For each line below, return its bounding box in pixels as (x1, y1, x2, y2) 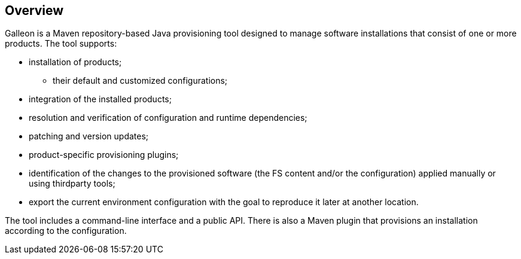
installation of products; (29, 57, 122, 68)
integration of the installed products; (29, 94, 172, 105)
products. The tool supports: (5, 38, 117, 49)
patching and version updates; (29, 131, 149, 142)
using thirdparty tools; (29, 178, 115, 189)
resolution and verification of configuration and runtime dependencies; (29, 112, 307, 123)
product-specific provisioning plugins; (29, 150, 179, 160)
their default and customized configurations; (53, 75, 228, 86)
